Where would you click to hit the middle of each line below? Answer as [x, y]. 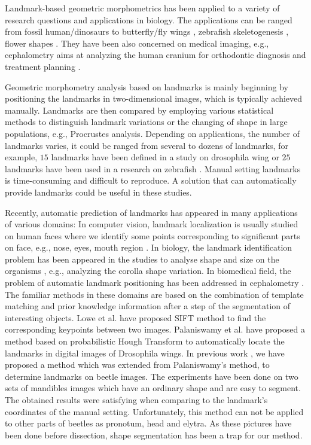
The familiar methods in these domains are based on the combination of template [154, 294]
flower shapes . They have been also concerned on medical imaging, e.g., [137, 43]
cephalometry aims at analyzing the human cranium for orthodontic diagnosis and [155, 55]
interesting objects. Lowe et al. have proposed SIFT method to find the [135, 317]
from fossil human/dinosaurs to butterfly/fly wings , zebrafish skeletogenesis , [147, 31]
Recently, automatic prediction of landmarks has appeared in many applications [151, 212]
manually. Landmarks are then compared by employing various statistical [139, 110]
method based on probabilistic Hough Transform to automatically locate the [145, 341]
